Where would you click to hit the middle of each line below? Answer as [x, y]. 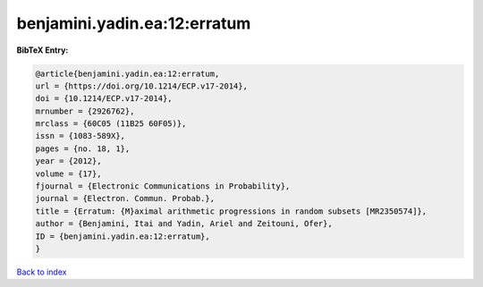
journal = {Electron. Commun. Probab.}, [125, 198]
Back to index [42, 272]
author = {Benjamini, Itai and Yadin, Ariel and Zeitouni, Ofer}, [184, 224]
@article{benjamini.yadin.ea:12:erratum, [127, 73]
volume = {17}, [68, 173]
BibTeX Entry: [42, 50]
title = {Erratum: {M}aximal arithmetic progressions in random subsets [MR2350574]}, [231, 211]
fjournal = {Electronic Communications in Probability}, [163, 186]
